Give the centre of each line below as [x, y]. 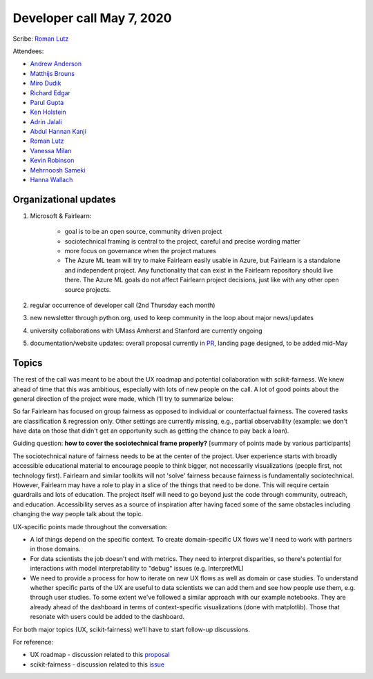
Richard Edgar [50, 92]
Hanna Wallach [51, 180]
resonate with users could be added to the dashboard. [107, 617]
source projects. [88, 289]
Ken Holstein [48, 112]
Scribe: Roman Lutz [41, 39]
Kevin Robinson [52, 160]
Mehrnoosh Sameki [58, 170]
